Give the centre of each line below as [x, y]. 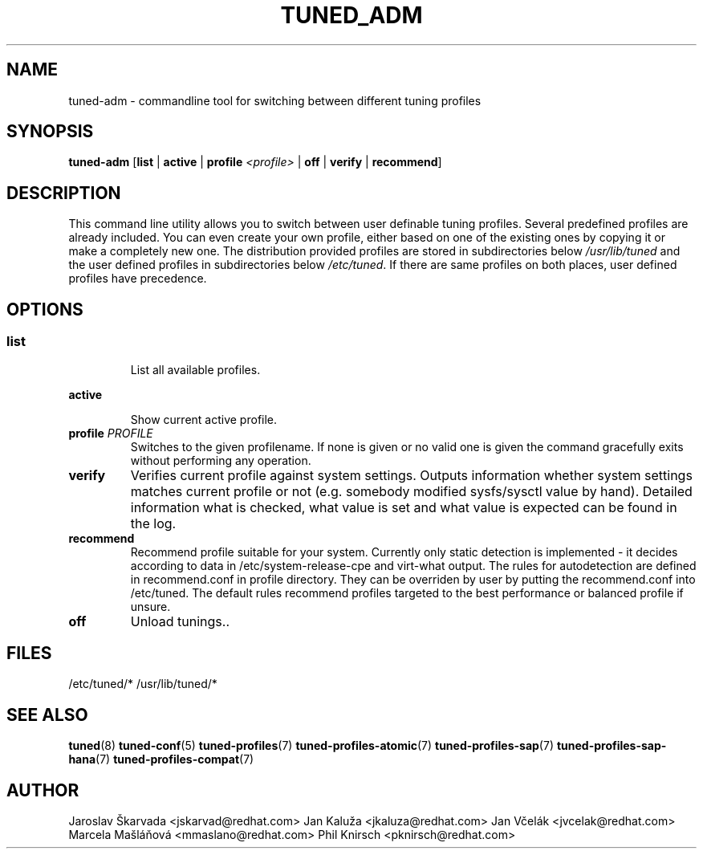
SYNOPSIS [50, 132]
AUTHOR [43, 790]
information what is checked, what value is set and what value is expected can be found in [404, 507]
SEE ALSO [47, 715]
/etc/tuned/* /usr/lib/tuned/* [143, 684]
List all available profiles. [195, 369]
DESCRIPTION [64, 193]
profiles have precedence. [138, 279]
